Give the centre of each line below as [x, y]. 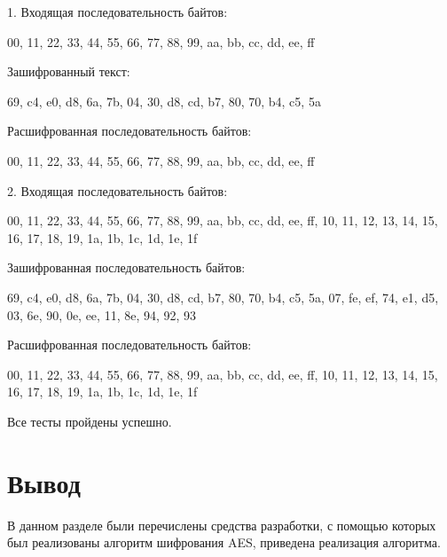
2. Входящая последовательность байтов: [118, 190]
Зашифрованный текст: [69, 71]
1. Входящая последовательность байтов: [118, 12]
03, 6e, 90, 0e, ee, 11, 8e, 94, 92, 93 [102, 314]
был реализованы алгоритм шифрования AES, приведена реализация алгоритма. [224, 542]
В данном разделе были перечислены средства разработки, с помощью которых [222, 525]
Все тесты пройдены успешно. [90, 421]
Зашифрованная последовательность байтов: [126, 267]
